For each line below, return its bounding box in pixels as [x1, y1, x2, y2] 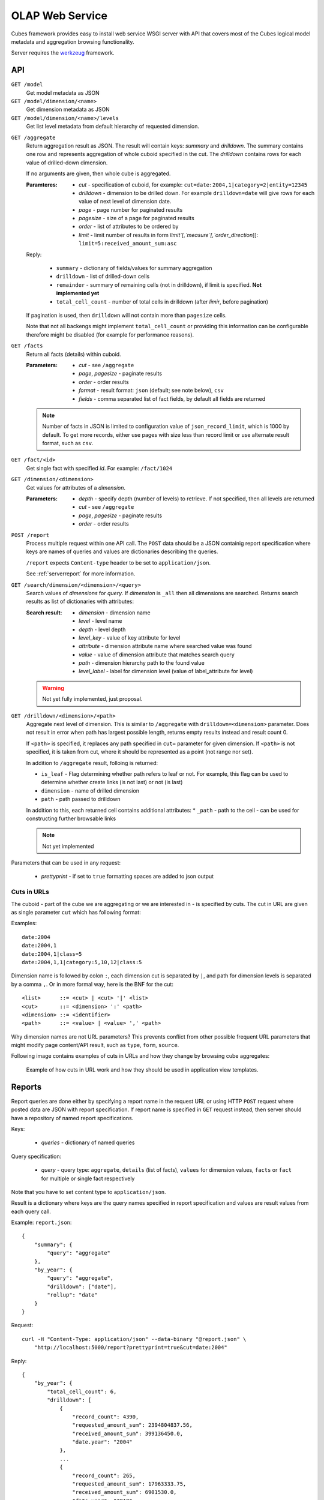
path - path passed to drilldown [41, 796, 121, 803]
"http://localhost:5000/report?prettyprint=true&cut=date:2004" [34, 1344, 227, 1351]
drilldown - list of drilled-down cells [56, 273, 150, 280]
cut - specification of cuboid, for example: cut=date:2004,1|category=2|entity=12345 [79, 181, 308, 188]
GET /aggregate [11, 134, 56, 141]
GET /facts [11, 343, 43, 349]
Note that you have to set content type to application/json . [11, 1188, 166, 1195]
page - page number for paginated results [79, 206, 183, 213]
